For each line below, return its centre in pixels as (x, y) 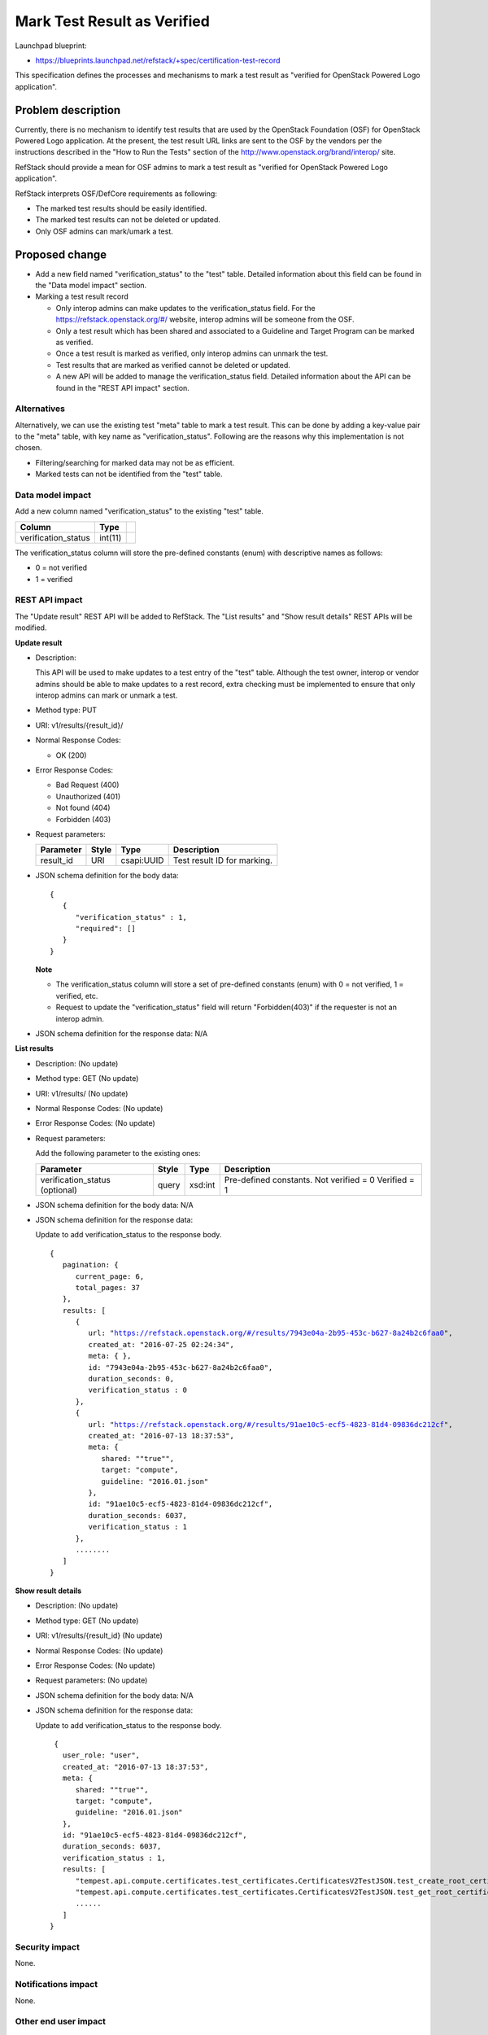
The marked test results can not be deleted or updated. (128, 220)
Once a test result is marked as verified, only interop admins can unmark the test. (192, 353)
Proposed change (61, 254)
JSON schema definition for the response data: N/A (122, 1034)
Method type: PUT (66, 710)
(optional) (59, 1190)
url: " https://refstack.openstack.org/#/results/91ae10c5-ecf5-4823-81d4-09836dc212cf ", (270, 1424)
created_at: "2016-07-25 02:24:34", (161, 1344)
